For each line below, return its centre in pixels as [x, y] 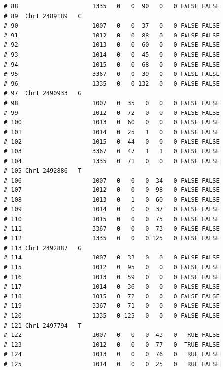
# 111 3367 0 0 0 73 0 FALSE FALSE [112, 229]
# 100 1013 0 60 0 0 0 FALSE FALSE [112, 123]
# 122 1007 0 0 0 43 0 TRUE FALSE [112, 335]
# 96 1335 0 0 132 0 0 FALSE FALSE [112, 84]
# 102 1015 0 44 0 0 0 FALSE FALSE [112, 142]
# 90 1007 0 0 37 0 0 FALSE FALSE [112, 26]
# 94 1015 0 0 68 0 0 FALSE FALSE [112, 64]
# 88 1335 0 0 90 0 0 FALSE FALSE [112, 6]
